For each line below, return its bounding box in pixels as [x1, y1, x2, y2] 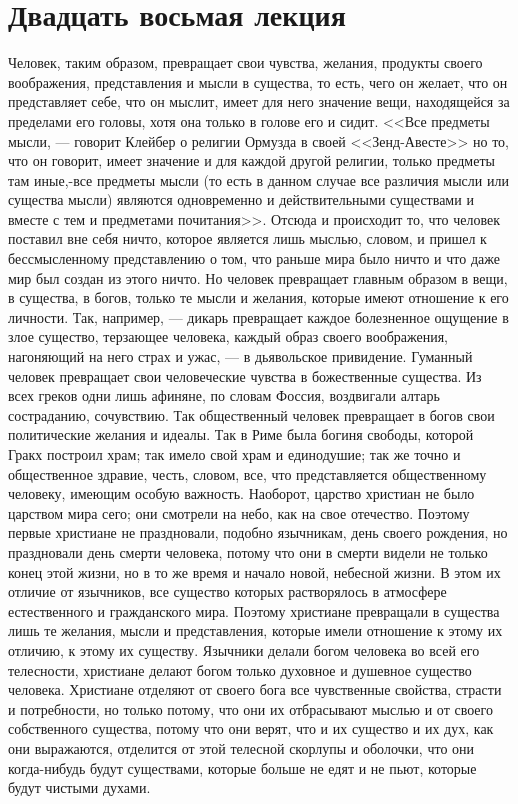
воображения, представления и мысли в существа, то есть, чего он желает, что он [8, 71, 508, 92]
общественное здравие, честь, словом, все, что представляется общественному [8, 463, 487, 484]
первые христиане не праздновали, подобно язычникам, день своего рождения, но [8, 522, 508, 543]
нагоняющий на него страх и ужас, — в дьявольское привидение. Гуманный [8, 346, 473, 367]
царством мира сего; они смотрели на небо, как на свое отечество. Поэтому [8, 502, 470, 523]
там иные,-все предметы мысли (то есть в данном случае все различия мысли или [8, 169, 509, 190]
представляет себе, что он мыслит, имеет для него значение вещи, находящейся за [8, 91, 510, 112]
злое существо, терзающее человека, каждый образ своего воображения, [8, 326, 448, 347]
